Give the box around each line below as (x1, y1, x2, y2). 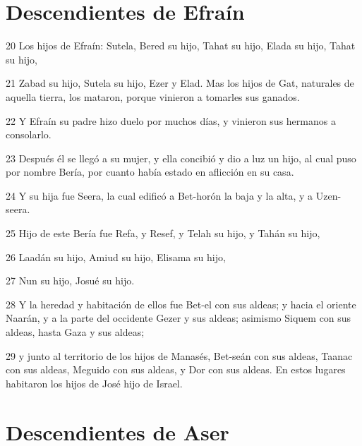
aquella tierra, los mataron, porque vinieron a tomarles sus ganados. (6, 89, 300, 104)
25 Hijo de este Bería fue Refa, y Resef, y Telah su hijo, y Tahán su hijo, (6, 226, 320, 241)
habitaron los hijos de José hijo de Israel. (6, 375, 183, 390)
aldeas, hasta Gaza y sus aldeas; (6, 325, 145, 339)
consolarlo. (6, 127, 52, 142)
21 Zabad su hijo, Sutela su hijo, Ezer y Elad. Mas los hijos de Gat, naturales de (6, 76, 354, 90)
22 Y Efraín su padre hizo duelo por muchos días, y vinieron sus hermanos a (6, 113, 336, 128)
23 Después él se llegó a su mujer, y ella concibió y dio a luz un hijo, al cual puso (6, 150, 356, 165)
